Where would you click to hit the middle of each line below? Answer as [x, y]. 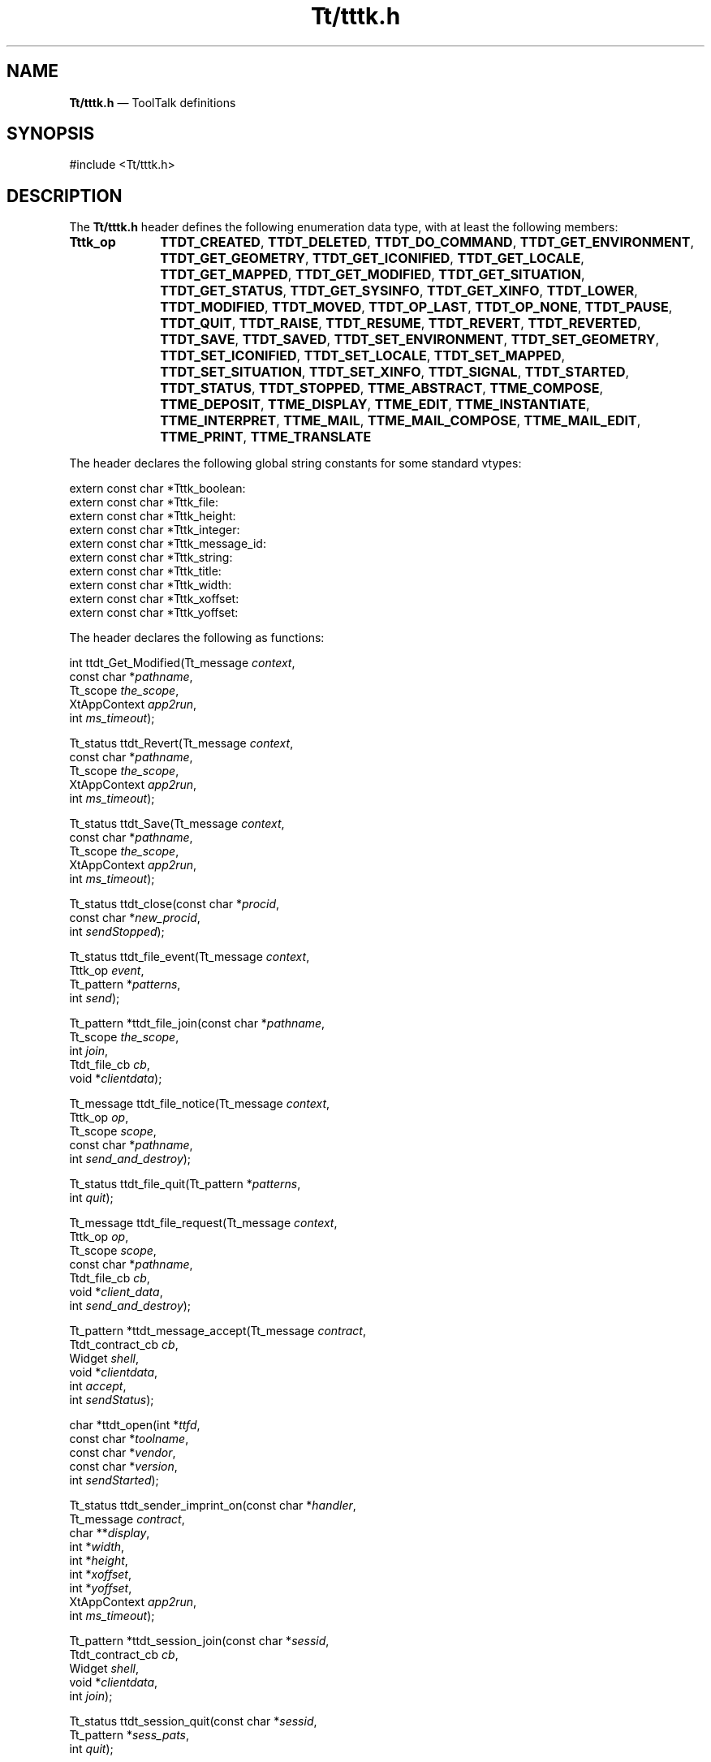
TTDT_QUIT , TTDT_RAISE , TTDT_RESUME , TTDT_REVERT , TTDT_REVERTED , [401, 323]
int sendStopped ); [117, 932]
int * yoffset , [101, 1588]
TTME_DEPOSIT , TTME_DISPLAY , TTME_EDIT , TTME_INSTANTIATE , [375, 405]
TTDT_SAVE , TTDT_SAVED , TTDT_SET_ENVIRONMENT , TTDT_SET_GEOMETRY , [410, 340]
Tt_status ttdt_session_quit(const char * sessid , [193, 1721]
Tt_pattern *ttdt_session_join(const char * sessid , [199, 1641]
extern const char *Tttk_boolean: [157, 489]
